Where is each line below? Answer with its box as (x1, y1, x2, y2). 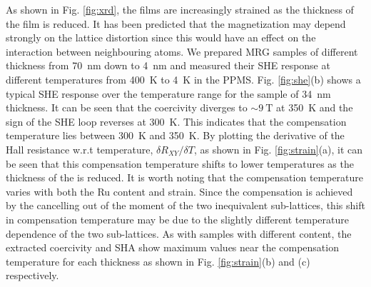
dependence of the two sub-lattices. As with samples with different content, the (6, 226, 352, 241)
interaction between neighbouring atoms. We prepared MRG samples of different (6, 44, 358, 59)
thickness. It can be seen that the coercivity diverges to (6, 100, 248, 115)
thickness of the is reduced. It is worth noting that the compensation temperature (6, 170, 364, 185)
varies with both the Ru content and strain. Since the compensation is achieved (6, 183, 353, 198)
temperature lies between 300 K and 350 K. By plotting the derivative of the (6, 128, 345, 143)
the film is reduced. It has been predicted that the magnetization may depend (6, 16, 346, 31)
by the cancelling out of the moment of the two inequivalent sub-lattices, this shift (6, 198, 365, 213)
